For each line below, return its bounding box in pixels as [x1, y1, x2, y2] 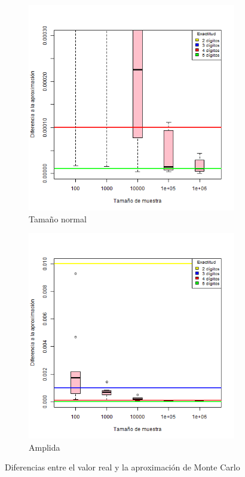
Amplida [29, 441, 60, 453]
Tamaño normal [29, 212, 87, 225]
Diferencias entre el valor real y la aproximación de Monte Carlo [5, 461, 240, 473]
